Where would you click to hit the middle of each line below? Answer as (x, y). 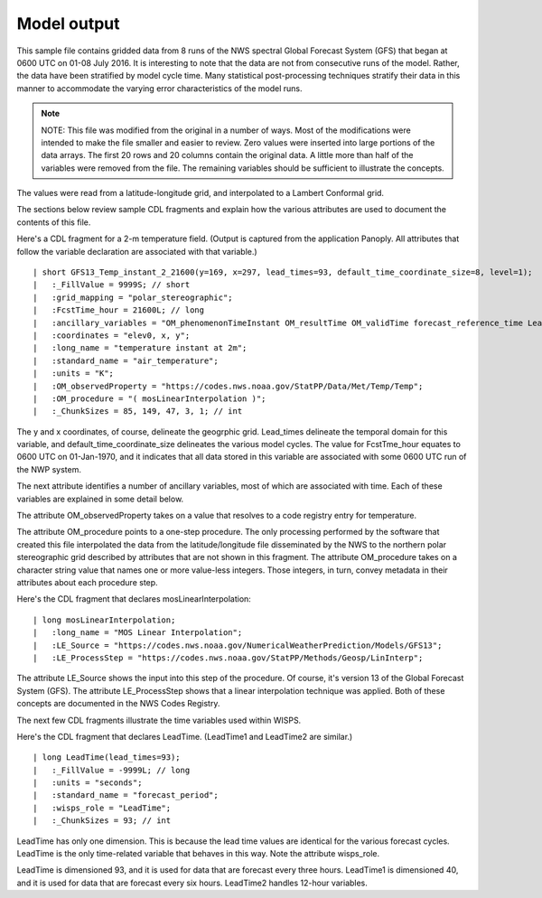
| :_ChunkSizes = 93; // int (102, 821)
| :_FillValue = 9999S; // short (112, 285)
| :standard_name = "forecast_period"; (126, 795)
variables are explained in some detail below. (100, 499)
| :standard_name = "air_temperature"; (126, 360)
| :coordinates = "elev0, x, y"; (112, 335)
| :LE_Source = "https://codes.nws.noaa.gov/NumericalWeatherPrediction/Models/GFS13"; (238, 645)
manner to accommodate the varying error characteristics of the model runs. (159, 88)
